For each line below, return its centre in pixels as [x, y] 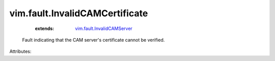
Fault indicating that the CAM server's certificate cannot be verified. [93, 40]
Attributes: [20, 51]
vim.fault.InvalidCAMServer [104, 28]
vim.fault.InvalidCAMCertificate [79, 13]
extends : [45, 28]
